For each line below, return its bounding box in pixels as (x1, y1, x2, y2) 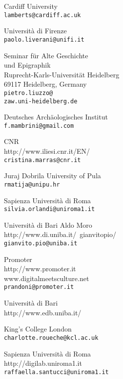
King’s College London (4, 324, 72, 334)
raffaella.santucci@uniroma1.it (4, 368, 109, 376)
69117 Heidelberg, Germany (4, 79, 87, 89)
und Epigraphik (4, 60, 51, 70)
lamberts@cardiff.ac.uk (4, 11, 81, 19)
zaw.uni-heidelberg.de (4, 97, 78, 105)
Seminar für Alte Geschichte (4, 50, 88, 60)
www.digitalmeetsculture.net (4, 273, 89, 283)
